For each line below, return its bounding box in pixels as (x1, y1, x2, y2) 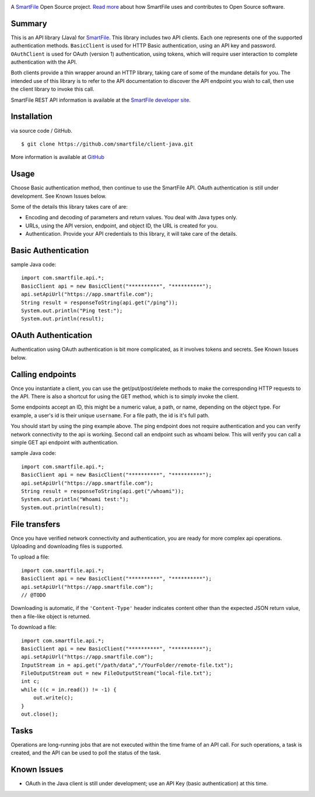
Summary (10, 18, 47, 29)
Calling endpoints (10, 369, 77, 379)
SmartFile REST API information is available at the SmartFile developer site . (10, 96, 191, 103)
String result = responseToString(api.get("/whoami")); (21, 488, 184, 494)
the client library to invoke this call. (10, 85, 94, 93)
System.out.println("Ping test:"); (21, 308, 123, 314)
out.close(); (21, 711, 58, 717)
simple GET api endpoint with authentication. (10, 439, 119, 446)
